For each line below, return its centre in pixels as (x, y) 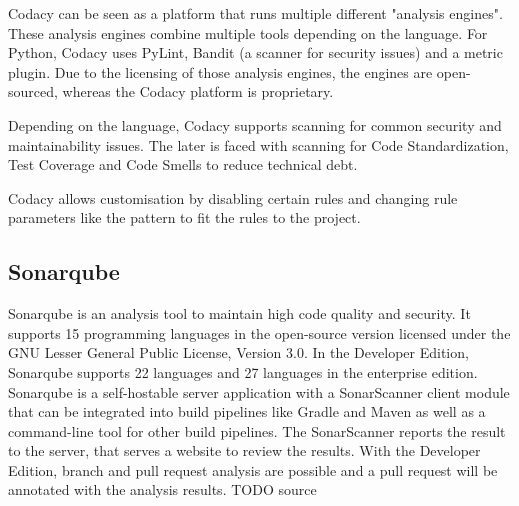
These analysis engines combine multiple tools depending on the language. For (248, 32)
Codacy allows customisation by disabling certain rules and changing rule (233, 197)
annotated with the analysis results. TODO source (162, 489)
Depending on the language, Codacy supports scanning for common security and (255, 124)
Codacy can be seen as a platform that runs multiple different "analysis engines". (255, 13)
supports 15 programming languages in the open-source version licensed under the (259, 332)
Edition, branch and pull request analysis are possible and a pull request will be (253, 469)
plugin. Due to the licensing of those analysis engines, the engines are (220, 71)
